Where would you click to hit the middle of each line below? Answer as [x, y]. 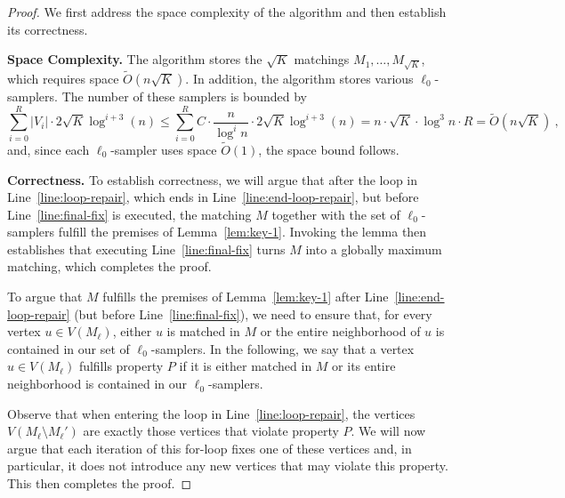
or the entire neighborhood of [340, 331]
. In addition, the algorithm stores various [299, 78]
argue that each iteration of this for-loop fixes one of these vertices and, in [210, 448]
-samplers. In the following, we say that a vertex [282, 348]
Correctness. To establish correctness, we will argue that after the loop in [213, 179]
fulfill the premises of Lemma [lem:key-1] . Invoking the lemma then [242, 232]
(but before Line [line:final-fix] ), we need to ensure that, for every [253, 313]
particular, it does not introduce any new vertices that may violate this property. [228, 466]
